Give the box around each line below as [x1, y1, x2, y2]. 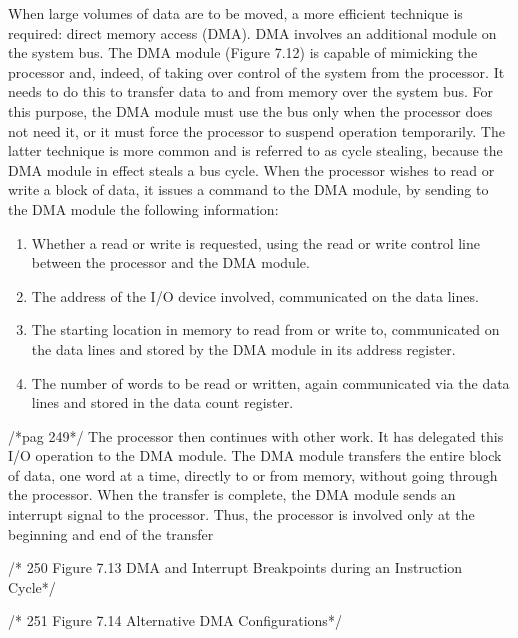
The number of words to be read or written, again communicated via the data [31, 372, 510, 393]
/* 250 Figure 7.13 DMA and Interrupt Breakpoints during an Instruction [8, 557, 463, 578]
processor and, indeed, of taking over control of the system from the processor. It [8, 61, 505, 82]
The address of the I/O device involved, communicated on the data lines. [31, 285, 479, 306]
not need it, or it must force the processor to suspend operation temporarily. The [8, 120, 505, 141]
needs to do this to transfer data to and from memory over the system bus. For [8, 81, 494, 102]
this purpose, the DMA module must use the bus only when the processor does [8, 100, 493, 121]
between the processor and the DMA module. [31, 252, 310, 273]
